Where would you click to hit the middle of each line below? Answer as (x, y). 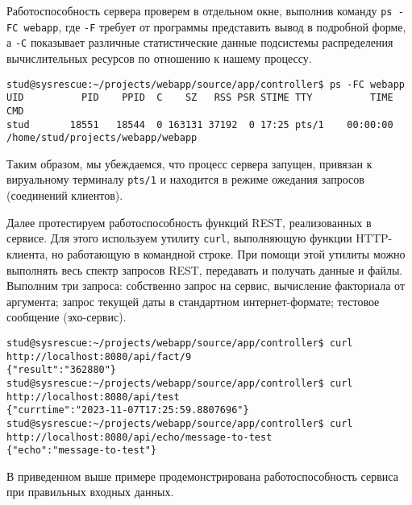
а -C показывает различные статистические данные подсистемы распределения (200, 42)
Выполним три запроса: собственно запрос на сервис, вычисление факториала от (206, 286)
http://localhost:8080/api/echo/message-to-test (139, 437)
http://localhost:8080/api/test (93, 397)
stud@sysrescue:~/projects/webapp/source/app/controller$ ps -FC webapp (206, 84)
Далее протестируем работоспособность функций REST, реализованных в (189, 222)
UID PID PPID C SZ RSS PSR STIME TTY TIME (200, 98)
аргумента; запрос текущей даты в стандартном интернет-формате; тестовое (193, 301)
